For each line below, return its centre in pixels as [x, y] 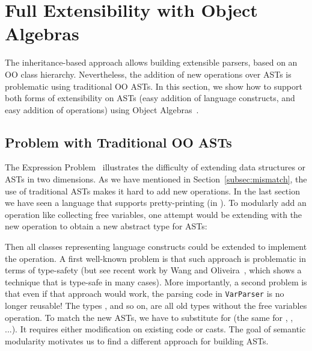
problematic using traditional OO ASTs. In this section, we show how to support [154, 86]
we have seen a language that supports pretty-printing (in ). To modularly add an [156, 203]
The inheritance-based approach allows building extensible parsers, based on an [151, 62]
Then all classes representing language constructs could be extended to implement [156, 247]
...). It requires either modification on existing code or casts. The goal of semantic [155, 329]
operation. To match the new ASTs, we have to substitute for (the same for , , [149, 317]
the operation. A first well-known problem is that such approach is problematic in [156, 258]
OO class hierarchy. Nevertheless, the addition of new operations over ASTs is [148, 74]
